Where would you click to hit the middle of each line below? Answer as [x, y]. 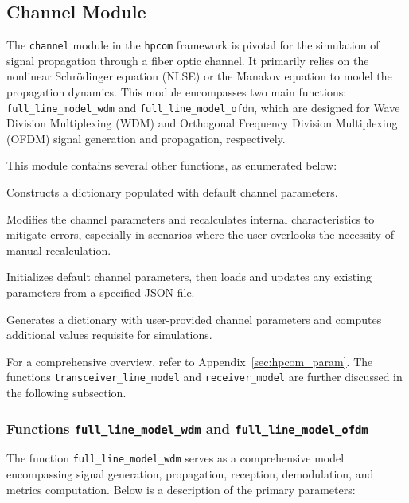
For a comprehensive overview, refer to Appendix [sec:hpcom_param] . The [190, 361]
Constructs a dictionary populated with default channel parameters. [172, 192]
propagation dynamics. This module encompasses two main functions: [177, 92]
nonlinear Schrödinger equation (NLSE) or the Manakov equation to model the [199, 76]
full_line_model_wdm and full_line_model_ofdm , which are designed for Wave [203, 107]
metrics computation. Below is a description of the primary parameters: [181, 489]
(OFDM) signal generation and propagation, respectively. [146, 138]
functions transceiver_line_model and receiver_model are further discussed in [204, 377]
